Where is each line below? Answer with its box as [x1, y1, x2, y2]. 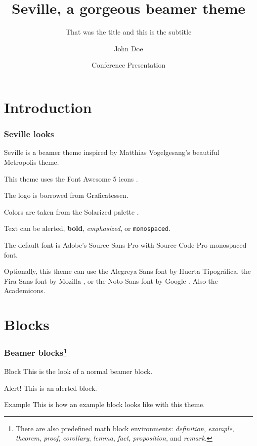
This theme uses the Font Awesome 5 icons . [4, 173, 138, 184]
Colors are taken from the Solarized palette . [4, 206, 139, 217]
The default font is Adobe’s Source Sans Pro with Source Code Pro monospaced [4, 239, 247, 250]
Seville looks [4, 128, 54, 140]
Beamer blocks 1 [4, 345, 68, 359]
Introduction [4, 97, 92, 117]
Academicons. [4, 285, 45, 296]
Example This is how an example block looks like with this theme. [4, 399, 205, 409]
